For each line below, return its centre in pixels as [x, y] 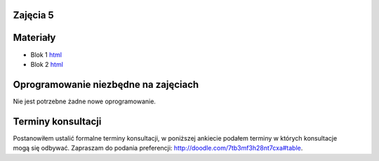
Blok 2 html [47, 64]
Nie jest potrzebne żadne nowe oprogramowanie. [84, 101]
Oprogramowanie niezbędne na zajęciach [106, 84]
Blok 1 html [46, 54]
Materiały [34, 38]
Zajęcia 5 [33, 15]
